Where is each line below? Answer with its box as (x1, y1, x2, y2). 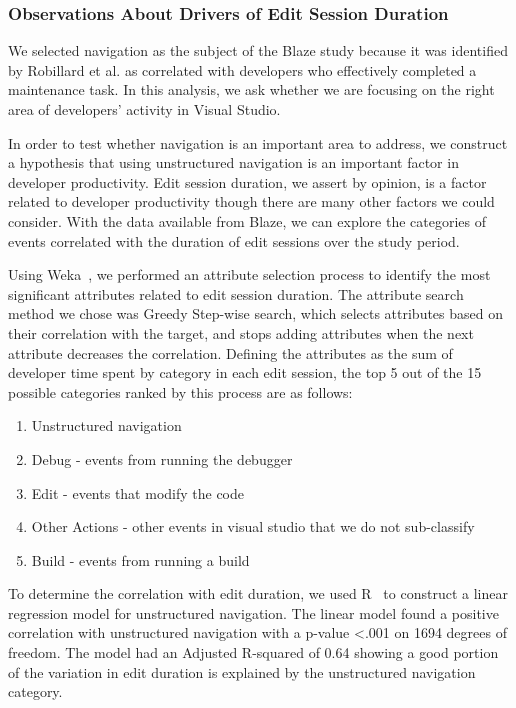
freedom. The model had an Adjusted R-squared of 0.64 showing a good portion (8, 642, 499, 663)
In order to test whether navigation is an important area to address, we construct (8, 132, 508, 153)
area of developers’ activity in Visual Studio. (8, 99, 281, 119)
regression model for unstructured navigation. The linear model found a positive (8, 602, 499, 623)
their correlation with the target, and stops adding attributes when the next (8, 322, 474, 343)
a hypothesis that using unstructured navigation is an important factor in (8, 152, 459, 173)
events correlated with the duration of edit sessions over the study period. (8, 230, 460, 251)
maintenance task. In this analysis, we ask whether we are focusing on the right (8, 79, 495, 100)
